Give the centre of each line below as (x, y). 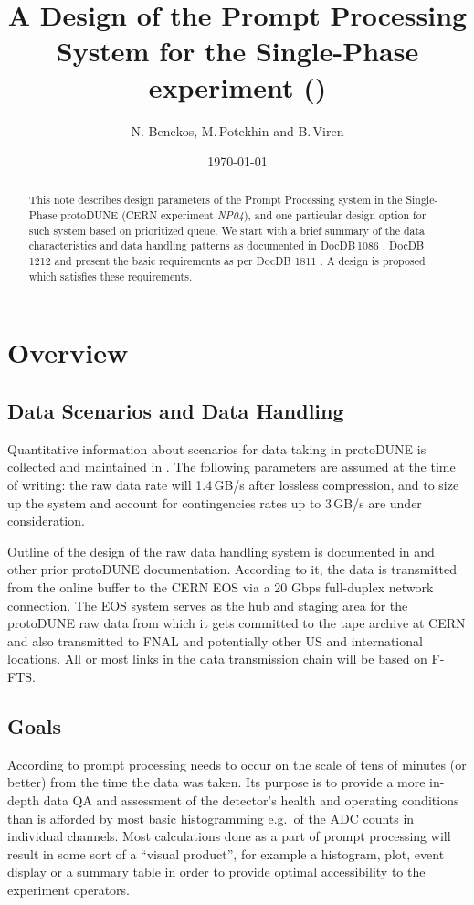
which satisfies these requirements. (111, 276)
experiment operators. (68, 889)
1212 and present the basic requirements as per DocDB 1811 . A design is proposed (227, 261)
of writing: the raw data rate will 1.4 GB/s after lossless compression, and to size (233, 484)
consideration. (46, 521)
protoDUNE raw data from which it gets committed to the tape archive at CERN (237, 623)
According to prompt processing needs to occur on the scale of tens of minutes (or (237, 764)
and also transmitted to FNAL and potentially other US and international (215, 640)
